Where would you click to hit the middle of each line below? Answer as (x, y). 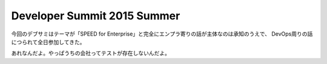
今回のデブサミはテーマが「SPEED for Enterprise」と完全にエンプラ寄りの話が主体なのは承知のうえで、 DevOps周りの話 (162, 34)
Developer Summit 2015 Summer (96, 16)
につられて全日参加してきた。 (48, 42)
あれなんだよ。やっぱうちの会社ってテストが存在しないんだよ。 (91, 53)
